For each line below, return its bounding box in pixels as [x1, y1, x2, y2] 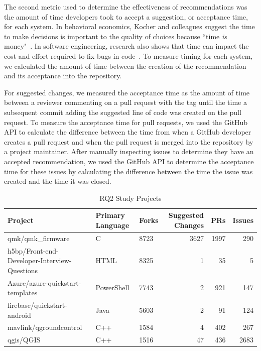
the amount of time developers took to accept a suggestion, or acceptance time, [4, 11, 248, 22]
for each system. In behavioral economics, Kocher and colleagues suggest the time [4, 21, 255, 32]
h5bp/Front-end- [8, 245, 59, 256]
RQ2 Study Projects [99, 192, 162, 203]
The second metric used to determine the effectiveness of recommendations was [4, 2, 247, 12]
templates [8, 287, 38, 298]
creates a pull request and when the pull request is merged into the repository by [4, 136, 253, 147]
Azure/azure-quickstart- [8, 277, 81, 288]
